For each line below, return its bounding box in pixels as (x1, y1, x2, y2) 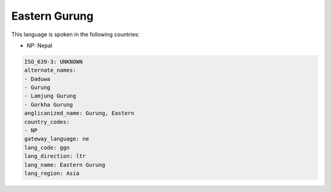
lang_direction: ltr (24, 153, 86, 159)
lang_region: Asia (24, 170, 80, 177)
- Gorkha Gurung (24, 101, 74, 108)
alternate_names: (24, 67, 77, 74)
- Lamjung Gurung (24, 93, 77, 99)
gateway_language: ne (24, 136, 89, 142)
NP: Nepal (26, 42, 53, 49)
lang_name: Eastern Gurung (24, 161, 105, 168)
